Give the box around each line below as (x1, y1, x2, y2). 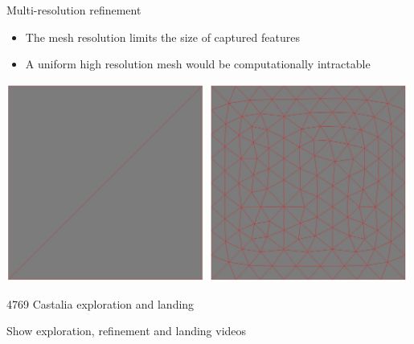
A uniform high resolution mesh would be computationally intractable (25, 55, 371, 72)
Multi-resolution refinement (6, 2, 141, 18)
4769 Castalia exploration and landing (6, 295, 195, 312)
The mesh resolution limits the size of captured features (25, 28, 300, 45)
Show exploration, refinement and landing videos (6, 322, 247, 339)
